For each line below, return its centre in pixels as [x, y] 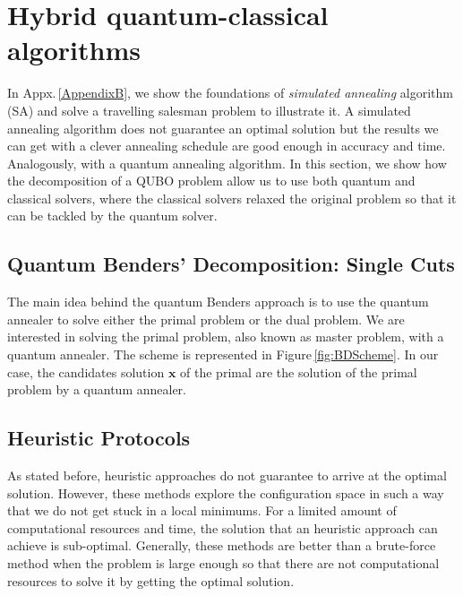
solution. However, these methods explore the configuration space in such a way [226, 492]
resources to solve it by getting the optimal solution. [151, 580]
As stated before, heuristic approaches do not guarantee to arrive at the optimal [227, 475]
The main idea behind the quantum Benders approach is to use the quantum [218, 302]
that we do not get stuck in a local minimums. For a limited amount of [202, 510]
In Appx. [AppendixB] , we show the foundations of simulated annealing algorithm [230, 93]
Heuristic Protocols [99, 438]
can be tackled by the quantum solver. [112, 216]
